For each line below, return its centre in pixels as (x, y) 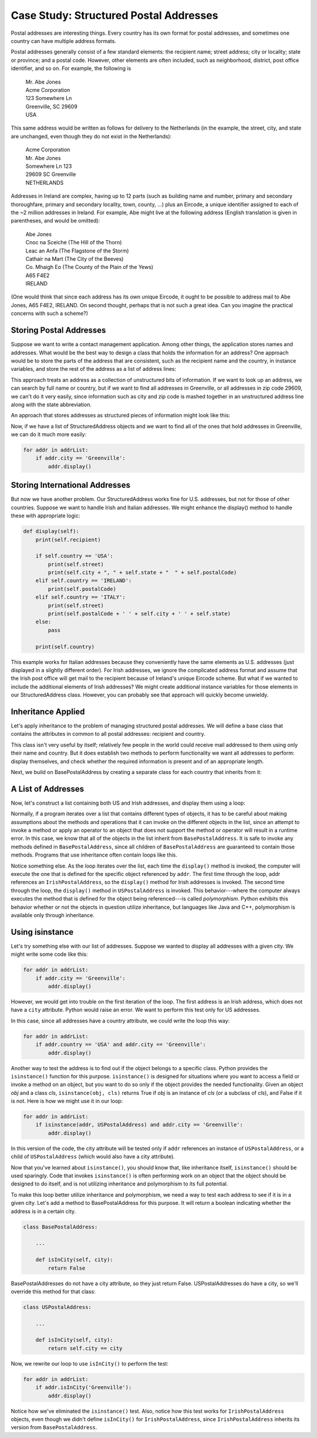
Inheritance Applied (48, 711)
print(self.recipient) (68, 539)
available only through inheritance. (53, 915)
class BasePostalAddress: (60, 1227)
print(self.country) (65, 647)
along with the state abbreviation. (51, 404)
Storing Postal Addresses (58, 331)
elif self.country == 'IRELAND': (84, 581)
